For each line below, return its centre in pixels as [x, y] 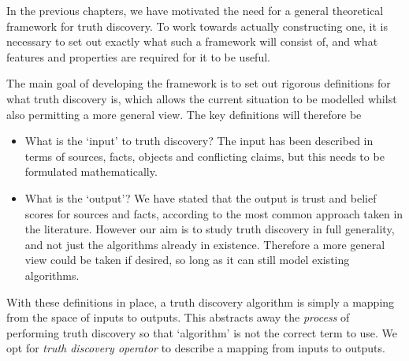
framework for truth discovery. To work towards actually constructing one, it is [197, 26]
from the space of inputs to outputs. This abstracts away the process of [178, 317]
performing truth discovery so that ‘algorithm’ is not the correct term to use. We [202, 332]
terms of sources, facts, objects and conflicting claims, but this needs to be [204, 156]
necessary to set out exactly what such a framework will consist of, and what [192, 41]
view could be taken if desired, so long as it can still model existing [187, 260]
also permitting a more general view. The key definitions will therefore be [184, 114]
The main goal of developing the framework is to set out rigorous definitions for [199, 83]
